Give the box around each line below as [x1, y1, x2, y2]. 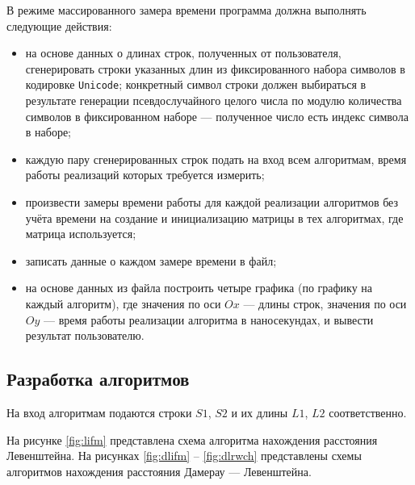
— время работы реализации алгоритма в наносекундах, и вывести [44, 311, 374, 328]
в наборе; [25, 123, 72, 140]
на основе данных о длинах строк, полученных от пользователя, [25, 44, 342, 61]
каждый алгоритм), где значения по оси [25, 295, 221, 311]
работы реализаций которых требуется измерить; [25, 166, 265, 183]
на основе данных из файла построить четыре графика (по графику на [25, 279, 373, 296]
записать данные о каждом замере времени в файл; [25, 252, 277, 269]
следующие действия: [6, 17, 112, 34]
